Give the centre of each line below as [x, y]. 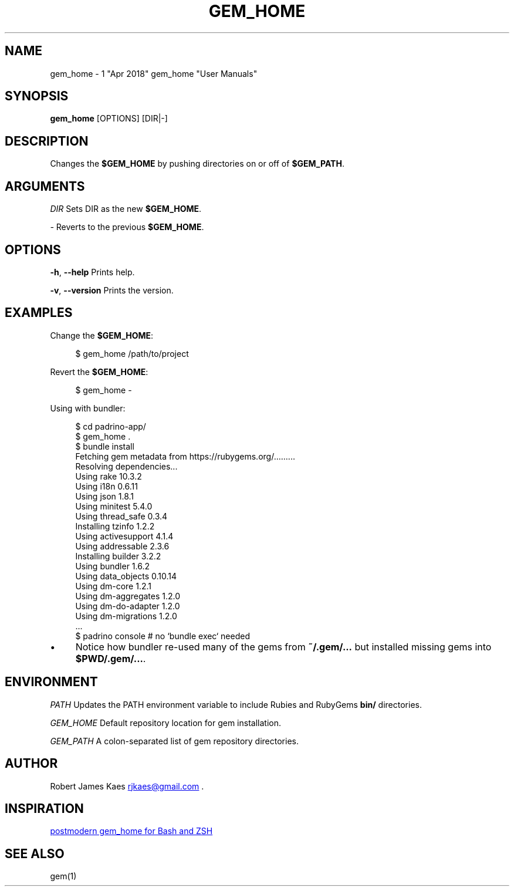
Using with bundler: [88, 408]
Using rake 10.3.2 [109, 476]
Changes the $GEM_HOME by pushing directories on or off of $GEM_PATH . [197, 164]
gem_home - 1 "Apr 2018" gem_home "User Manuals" [154, 73]
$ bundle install [105, 446]
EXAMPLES [39, 313]
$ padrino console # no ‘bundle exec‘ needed [163, 636]
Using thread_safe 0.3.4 [121, 516]
